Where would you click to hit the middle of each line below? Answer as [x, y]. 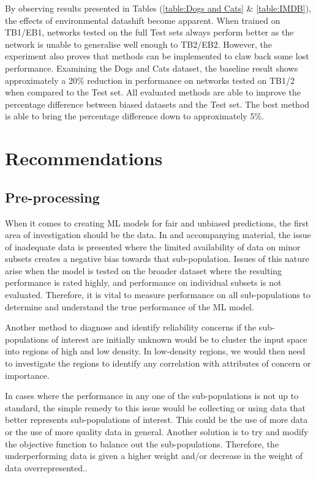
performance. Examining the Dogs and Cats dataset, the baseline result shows [152, 68]
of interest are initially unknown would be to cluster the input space [179, 339]
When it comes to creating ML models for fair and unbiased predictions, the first [157, 222]
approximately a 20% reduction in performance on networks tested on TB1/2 [150, 80]
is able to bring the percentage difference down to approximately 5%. [134, 116]
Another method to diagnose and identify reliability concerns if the [131, 327]
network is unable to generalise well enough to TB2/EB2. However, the [138, 44]
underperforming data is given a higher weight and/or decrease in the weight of [154, 456]
